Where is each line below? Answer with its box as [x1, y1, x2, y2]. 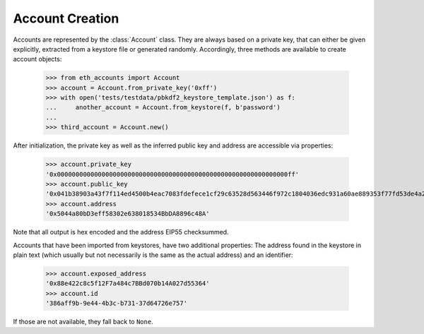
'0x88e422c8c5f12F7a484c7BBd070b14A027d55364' [45, 280, 210, 287]
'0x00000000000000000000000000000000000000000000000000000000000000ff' [45, 170, 300, 178]
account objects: [13, 55, 62, 64]
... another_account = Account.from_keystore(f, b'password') [45, 103, 281, 112]
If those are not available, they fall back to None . [13, 318, 153, 326]
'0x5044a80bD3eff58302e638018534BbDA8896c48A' [45, 210, 210, 218]
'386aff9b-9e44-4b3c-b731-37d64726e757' [45, 299, 187, 307]
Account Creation [13, 11, 119, 26]
